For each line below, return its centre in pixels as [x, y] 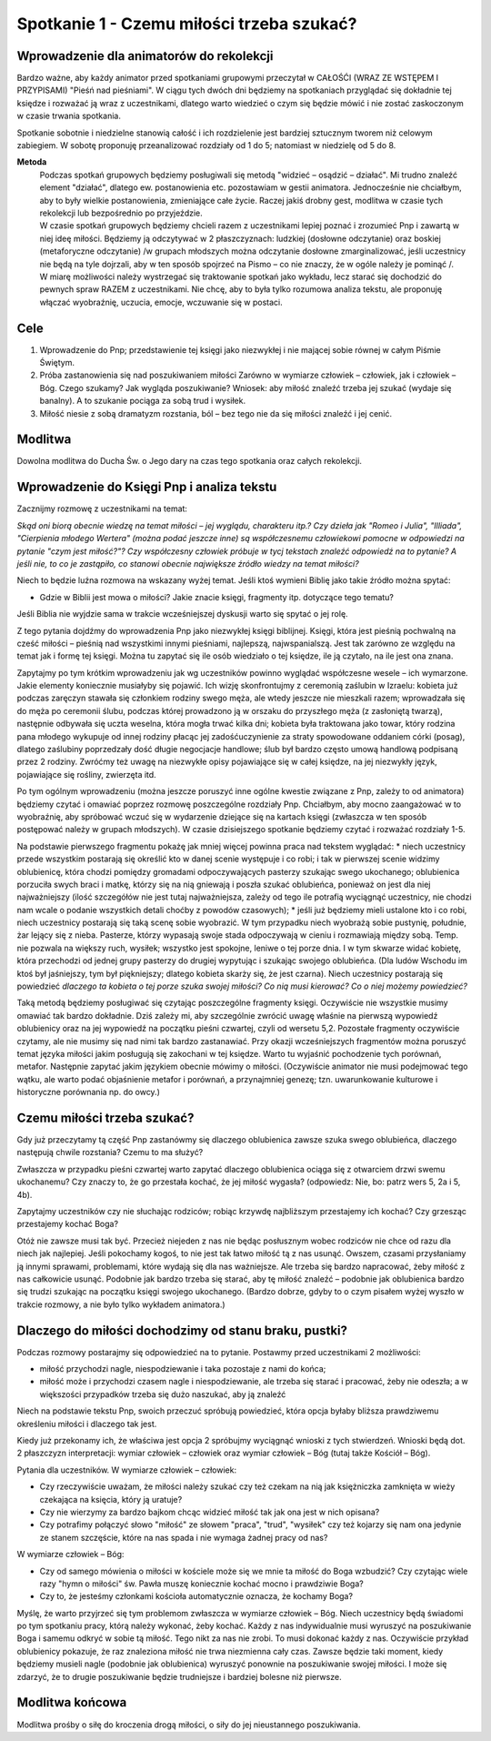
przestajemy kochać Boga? [67, 1224]
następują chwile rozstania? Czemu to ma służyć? [110, 1152]
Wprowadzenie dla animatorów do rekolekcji [145, 56]
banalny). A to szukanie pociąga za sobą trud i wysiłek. [142, 401]
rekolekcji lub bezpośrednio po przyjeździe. [121, 213]
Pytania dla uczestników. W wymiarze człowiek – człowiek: [126, 1470]
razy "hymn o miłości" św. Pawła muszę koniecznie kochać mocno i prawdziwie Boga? [201, 1584]
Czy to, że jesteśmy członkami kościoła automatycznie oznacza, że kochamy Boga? [196, 1596]
